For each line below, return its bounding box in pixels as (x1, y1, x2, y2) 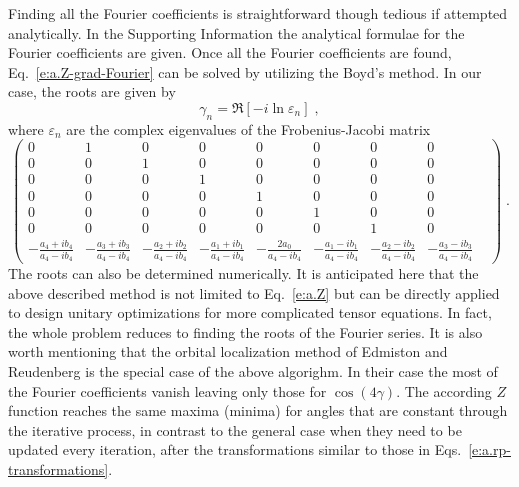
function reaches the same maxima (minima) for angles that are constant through (8, 400, 508, 421)
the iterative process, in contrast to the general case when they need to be (8, 419, 462, 440)
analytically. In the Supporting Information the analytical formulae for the (8, 22, 465, 43)
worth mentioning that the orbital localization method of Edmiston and (8, 341, 448, 362)
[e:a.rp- (468, 439, 511, 460)
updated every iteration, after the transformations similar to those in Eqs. (8, 439, 462, 460)
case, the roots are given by (8, 81, 176, 102)
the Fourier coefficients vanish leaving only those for (8, 380, 327, 401)
